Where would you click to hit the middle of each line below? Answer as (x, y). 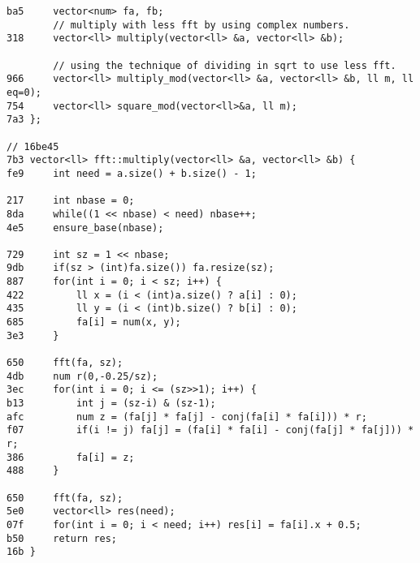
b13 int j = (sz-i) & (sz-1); (111, 404)
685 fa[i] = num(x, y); (94, 322)
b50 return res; (62, 538)
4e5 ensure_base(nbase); (85, 228)
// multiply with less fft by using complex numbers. (201, 25)
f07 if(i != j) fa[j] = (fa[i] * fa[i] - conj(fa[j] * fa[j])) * (210, 430)
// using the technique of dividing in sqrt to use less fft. (225, 65)
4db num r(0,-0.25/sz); (82, 376)
